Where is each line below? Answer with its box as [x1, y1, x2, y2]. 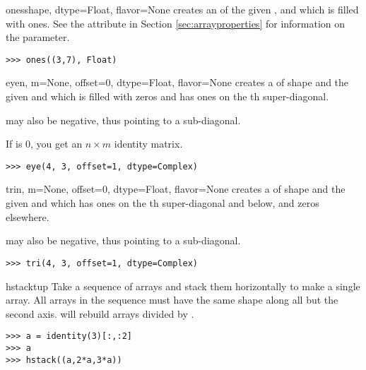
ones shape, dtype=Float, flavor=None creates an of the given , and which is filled [6, 2, 359, 16]
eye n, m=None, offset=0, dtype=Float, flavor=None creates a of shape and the [6, 75, 349, 90]
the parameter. [6, 30, 70, 44]
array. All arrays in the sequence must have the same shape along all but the [6, 292, 338, 307]
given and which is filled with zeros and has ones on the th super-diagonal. [6, 89, 329, 104]
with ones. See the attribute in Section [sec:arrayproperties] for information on [6, 16, 346, 30]
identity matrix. [114, 136, 183, 151]
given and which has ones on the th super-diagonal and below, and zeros [6, 196, 319, 210]
